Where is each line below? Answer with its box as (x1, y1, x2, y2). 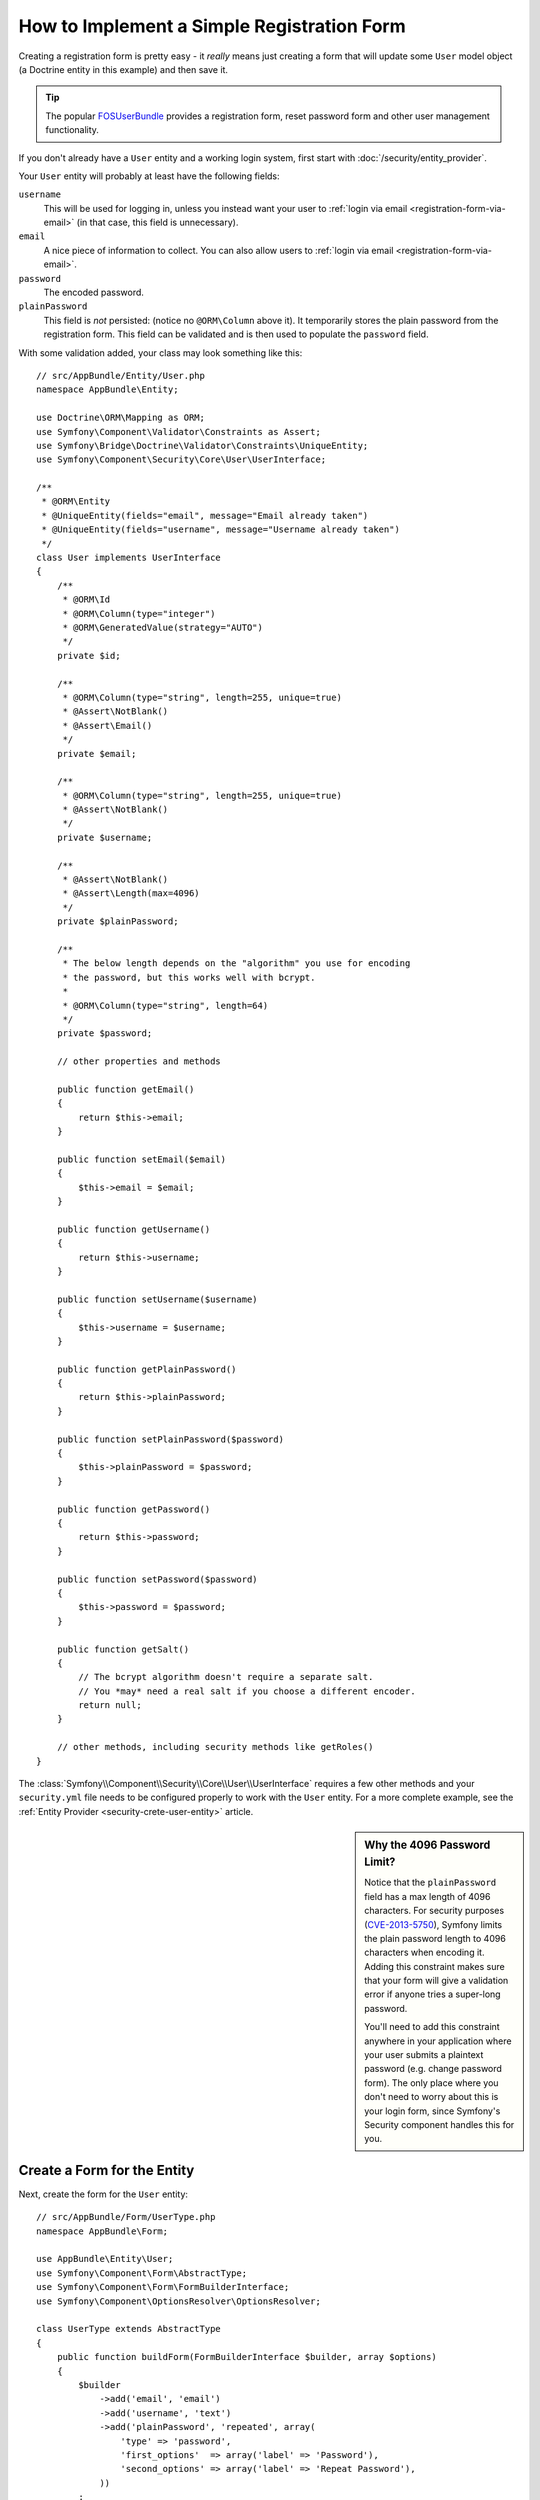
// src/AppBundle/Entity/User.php (36, 370, 205, 381)
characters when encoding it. (364, 1946, 485, 1959)
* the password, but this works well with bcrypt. (62, 971, 316, 983)
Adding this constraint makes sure (364, 1960, 505, 1972)
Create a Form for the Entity (18, 2161, 195, 2179)
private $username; (56, 831, 153, 843)
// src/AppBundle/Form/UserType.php (36, 2211, 216, 2223)
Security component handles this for (364, 2118, 515, 2130)
